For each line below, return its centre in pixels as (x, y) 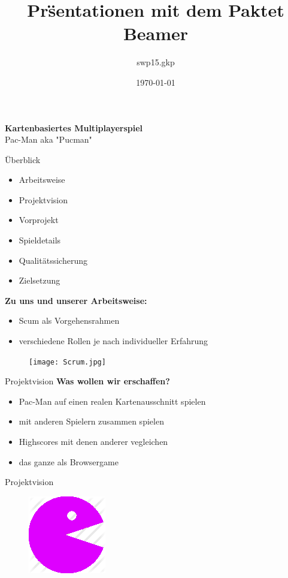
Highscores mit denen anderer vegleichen (93, 442)
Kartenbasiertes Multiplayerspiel (74, 127)
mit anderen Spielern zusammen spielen (91, 421)
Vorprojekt (39, 220)
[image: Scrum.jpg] (67, 362)
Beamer (156, 33)
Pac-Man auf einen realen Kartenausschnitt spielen (112, 401)
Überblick (23, 159)
